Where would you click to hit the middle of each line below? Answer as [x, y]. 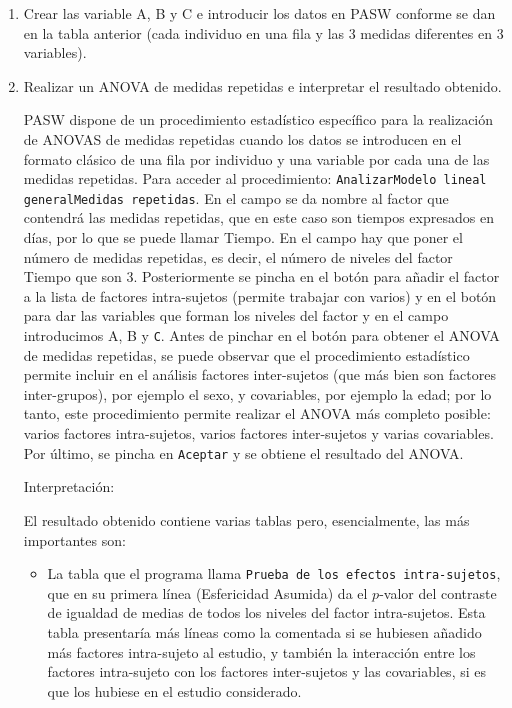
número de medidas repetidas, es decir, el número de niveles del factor [238, 256]
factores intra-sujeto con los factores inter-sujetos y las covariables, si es [266, 671]
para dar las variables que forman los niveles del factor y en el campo [236, 315]
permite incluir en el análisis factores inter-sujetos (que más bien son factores [259, 374]
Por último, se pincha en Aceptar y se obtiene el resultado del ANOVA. [243, 452]
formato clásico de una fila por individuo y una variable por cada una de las [256, 158]
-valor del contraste [438, 592]
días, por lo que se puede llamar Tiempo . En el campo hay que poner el [243, 237]
